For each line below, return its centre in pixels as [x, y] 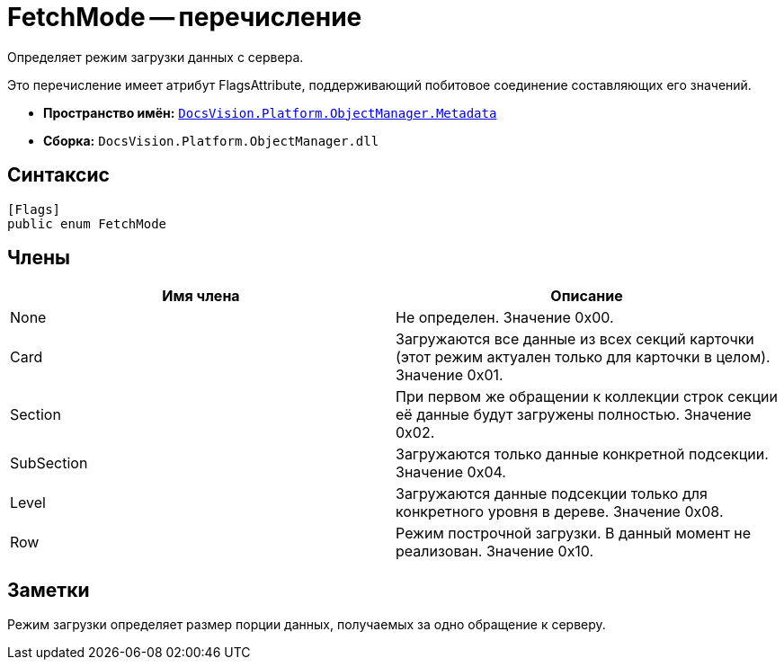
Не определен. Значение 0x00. [505, 318]
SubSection [49, 463]
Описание [587, 296]
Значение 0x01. [450, 375]
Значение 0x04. [451, 472]
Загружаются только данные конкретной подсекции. [582, 454]
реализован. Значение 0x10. [495, 551]
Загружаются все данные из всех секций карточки [575, 339]
